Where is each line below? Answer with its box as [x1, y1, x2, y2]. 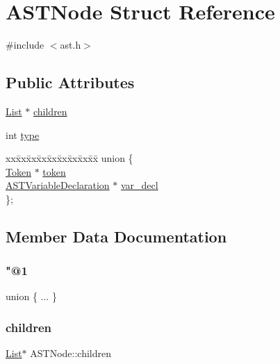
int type [6, 127, 40, 142]
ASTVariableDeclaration [6, 178, 110, 192]
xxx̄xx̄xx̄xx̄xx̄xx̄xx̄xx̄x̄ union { [6, 151, 133, 165]
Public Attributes [6, 72, 135, 93]
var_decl [120, 178, 158, 192]
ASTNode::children [30, 346, 112, 361]
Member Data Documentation [6, 225, 227, 247]
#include [6, 38, 44, 52]
